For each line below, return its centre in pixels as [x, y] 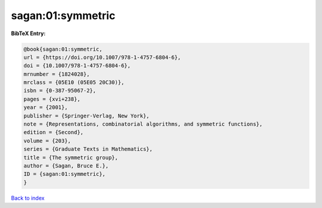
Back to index [28, 198]
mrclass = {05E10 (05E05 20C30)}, [74, 83]
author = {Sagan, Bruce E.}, [66, 166]
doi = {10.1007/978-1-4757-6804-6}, [77, 66]
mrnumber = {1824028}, [57, 74]
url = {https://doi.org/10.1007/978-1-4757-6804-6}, [102, 57]
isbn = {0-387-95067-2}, [60, 91]
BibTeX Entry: [28, 33]
